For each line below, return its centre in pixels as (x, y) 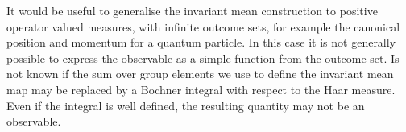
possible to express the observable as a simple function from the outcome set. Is (203, 58)
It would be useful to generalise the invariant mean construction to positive (192, 10)
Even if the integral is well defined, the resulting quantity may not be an (186, 105)
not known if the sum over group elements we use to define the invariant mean (200, 74)
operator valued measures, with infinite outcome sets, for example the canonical (203, 26)
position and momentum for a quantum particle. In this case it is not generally (201, 42)
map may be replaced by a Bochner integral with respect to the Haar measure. (201, 89)
